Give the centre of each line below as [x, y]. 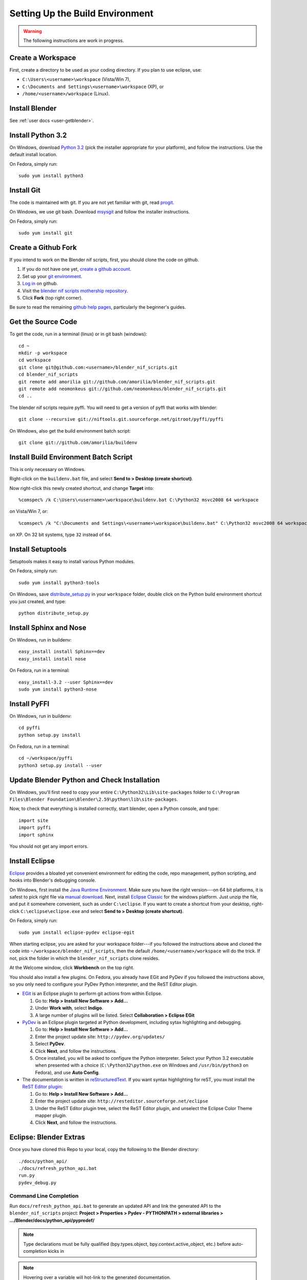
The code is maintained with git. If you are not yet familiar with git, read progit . [92, 202]
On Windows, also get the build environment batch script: [70, 431]
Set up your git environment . [52, 276]
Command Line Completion [44, 1196]
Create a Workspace [43, 58]
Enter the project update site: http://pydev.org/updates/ [100, 1036]
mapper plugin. [51, 1116]
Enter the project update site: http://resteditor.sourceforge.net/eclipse [122, 1101]
